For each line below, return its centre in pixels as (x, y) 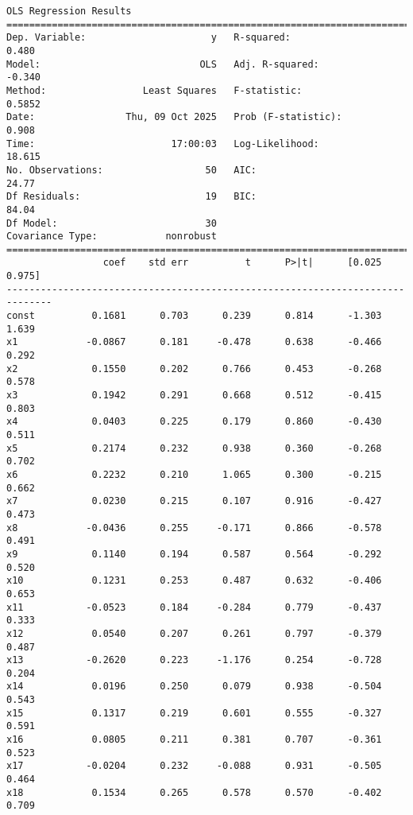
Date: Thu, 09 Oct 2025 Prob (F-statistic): (174, 117)
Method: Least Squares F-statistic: (154, 90)
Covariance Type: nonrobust (112, 237)
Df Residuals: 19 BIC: (131, 197)
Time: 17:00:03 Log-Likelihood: (163, 144)
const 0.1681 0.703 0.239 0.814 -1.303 (194, 316)
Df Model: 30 (112, 223)
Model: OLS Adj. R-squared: (163, 64)
